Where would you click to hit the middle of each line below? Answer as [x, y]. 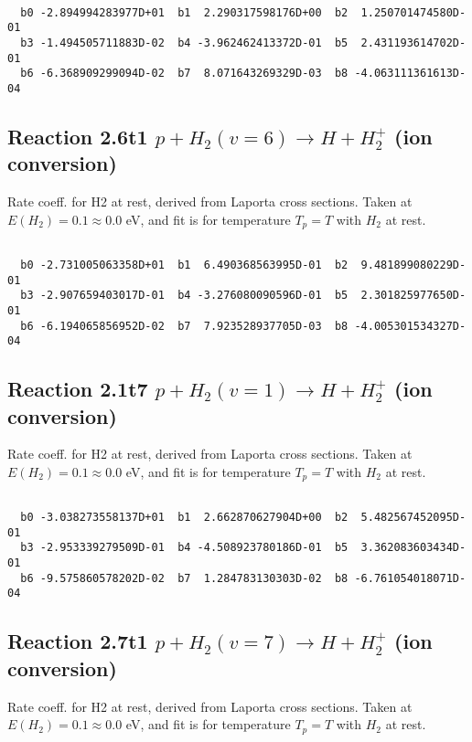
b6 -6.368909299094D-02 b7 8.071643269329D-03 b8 [184, 74]
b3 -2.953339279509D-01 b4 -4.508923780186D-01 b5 [184, 548]
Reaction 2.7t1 [78, 641]
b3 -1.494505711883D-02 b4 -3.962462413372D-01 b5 [184, 42]
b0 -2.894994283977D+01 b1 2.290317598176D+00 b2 [184, 12]
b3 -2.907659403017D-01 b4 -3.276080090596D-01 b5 [184, 296]
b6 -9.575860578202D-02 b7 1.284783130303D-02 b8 [184, 578]
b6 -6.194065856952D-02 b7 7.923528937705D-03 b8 [184, 326]
